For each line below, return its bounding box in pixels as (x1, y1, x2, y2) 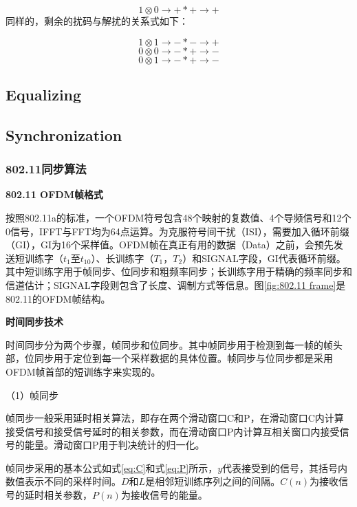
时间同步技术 (6, 314, 63, 329)
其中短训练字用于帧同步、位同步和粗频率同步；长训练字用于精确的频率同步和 (6, 264, 352, 279)
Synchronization (6, 124, 122, 145)
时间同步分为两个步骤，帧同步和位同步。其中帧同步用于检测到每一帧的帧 (6, 337, 333, 352)
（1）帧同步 (6, 387, 58, 402)
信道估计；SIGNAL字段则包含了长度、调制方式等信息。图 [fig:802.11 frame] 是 (6, 277, 346, 292)
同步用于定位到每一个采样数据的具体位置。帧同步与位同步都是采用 (34, 351, 333, 365)
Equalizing (6, 83, 82, 105)
